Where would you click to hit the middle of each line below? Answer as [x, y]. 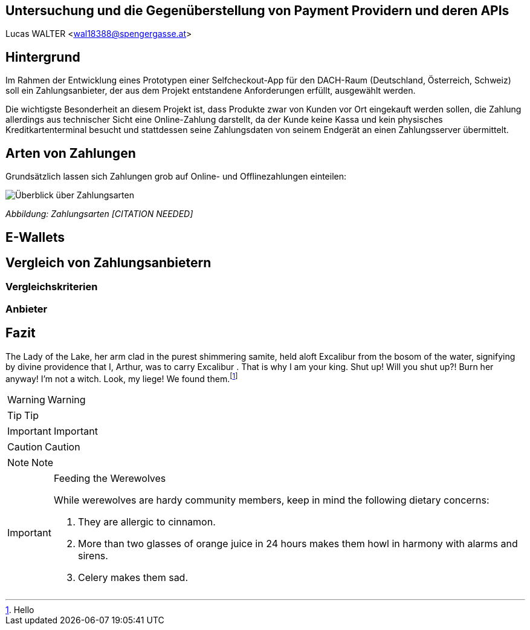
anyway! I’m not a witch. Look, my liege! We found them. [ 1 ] [122, 378]
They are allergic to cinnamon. [147, 522]
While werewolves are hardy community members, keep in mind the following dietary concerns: [271, 500]
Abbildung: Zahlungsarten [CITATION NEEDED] [99, 214]
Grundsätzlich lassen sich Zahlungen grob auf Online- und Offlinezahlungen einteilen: [176, 177]
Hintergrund [43, 57]
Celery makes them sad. [133, 578]
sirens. [93, 556]
